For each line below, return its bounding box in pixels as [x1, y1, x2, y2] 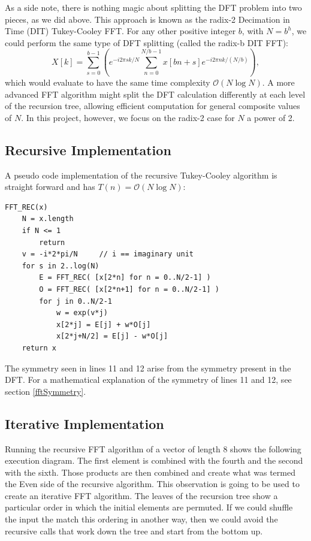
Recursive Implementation [5, 140, 171, 159]
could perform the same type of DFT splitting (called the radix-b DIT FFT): [5, 36, 288, 49]
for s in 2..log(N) [22, 261, 99, 270]
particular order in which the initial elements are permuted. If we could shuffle [5, 501, 293, 513]
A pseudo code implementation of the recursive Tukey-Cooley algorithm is [5, 168, 277, 181]
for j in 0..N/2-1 [39, 297, 112, 306]
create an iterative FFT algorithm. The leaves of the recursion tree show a [5, 489, 278, 501]
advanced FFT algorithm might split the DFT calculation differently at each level [5, 87, 306, 100]
